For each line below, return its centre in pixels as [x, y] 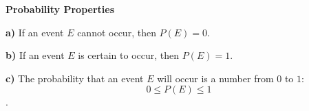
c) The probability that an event [75, 78]
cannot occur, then [117, 32]
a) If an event [35, 32]
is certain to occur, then [129, 55]
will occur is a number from [215, 78]
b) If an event [35, 55]
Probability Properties [60, 9]
